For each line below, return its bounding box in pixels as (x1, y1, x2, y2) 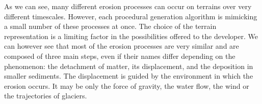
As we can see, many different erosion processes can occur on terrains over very (4, 1, 252, 11)
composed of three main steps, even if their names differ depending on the (4, 50, 235, 61)
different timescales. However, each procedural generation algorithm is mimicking (4, 11, 257, 21)
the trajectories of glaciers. (4, 90, 87, 101)
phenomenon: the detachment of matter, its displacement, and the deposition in (4, 60, 253, 71)
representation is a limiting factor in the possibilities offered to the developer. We (4, 30, 258, 41)
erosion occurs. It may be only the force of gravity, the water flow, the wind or (4, 80, 249, 91)
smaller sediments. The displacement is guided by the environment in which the (4, 71, 253, 81)
